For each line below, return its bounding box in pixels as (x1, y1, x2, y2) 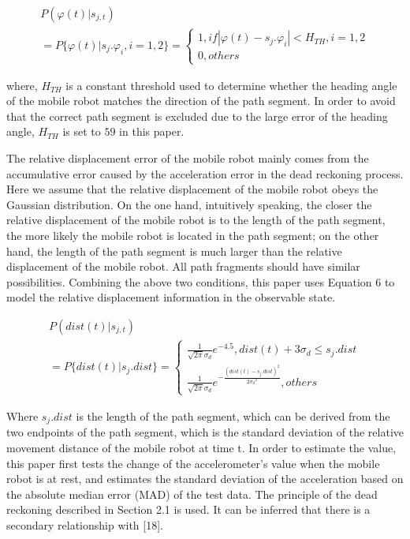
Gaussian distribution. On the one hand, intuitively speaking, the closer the (6, 196, 372, 212)
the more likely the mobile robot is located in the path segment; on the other (6, 226, 379, 243)
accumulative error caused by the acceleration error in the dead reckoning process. (6, 165, 404, 182)
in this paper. (119, 123, 184, 140)
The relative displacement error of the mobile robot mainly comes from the (6, 150, 369, 166)
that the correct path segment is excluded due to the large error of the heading (6, 107, 388, 124)
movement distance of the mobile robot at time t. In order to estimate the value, (6, 439, 397, 455)
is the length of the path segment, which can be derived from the (76, 407, 390, 424)
